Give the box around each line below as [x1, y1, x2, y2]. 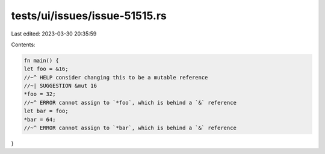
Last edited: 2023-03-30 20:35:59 [11, 30, 97, 37]
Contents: [11, 41, 36, 48]
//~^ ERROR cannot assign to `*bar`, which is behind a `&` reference [23, 125, 237, 132]
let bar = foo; [23, 108, 69, 114]
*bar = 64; [23, 116, 56, 123]
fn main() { [23, 57, 60, 64]
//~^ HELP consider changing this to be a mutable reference [23, 74, 208, 81]
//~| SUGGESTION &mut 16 [23, 82, 97, 90]
